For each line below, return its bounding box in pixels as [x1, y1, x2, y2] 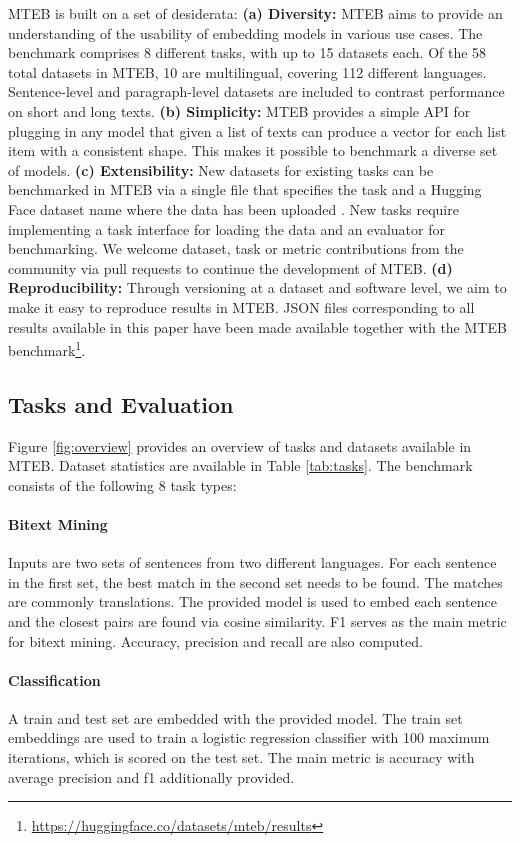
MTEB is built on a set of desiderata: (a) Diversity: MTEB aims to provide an [8, 3, 503, 23]
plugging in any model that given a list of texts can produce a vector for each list [8, 120, 507, 141]
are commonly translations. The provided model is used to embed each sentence [8, 591, 497, 612]
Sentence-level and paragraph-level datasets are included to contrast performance [8, 81, 505, 102]
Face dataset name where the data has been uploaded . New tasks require [8, 198, 459, 219]
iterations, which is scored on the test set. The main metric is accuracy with [8, 747, 475, 768]
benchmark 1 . [8, 337, 86, 360]
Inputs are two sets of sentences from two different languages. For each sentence [8, 552, 497, 573]
